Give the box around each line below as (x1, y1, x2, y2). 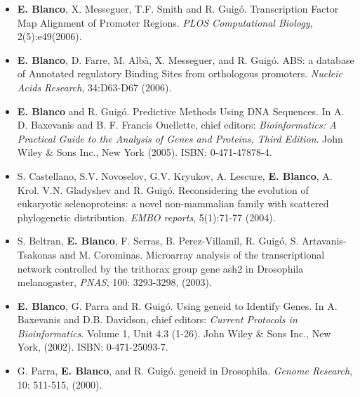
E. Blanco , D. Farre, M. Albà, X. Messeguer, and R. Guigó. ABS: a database (17, 52, 354, 67)
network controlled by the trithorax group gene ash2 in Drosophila (17, 261, 304, 275)
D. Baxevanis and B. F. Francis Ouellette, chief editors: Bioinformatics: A (17, 117, 337, 132)
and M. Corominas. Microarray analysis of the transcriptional (60, 247, 325, 261)
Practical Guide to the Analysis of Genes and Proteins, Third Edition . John (17, 131, 343, 145)
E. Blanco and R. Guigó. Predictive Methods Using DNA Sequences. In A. (17, 103, 345, 118)
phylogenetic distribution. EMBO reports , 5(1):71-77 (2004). (17, 209, 276, 224)
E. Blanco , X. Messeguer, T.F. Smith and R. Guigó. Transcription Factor (17, 1, 339, 15)
